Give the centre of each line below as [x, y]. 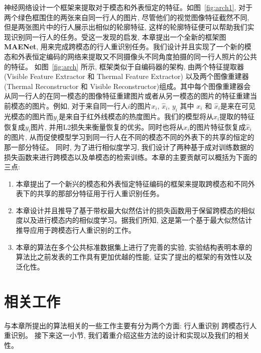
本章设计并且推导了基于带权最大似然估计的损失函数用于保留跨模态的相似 [135, 210]
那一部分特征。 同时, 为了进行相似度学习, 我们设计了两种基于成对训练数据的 [129, 147]
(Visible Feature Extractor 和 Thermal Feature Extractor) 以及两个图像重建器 [126, 76]
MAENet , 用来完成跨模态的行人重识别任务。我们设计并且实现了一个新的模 [128, 47]
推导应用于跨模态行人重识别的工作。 [76, 230]
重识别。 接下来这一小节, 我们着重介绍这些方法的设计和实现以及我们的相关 [127, 335]
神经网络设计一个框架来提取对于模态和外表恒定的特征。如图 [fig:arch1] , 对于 [128, 7]
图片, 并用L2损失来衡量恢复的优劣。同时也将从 [107, 126]
